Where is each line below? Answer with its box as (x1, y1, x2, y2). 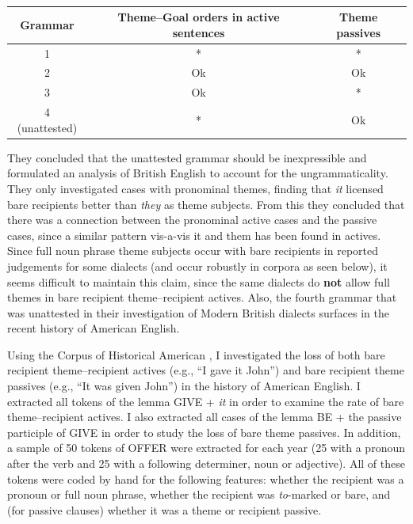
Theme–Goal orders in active (117, 9, 280, 25)
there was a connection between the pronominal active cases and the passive (7, 211, 377, 228)
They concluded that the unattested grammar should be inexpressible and (7, 149, 367, 165)
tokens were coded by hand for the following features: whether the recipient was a (7, 470, 404, 487)
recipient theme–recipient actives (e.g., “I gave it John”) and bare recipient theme (7, 362, 404, 378)
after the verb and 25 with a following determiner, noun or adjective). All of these (7, 455, 405, 472)
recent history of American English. (7, 320, 180, 336)
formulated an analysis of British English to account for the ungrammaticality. (7, 165, 388, 181)
